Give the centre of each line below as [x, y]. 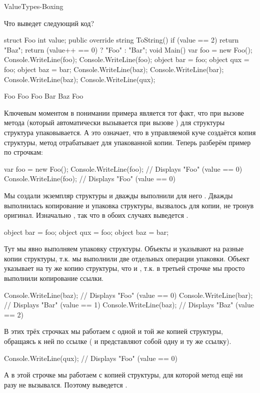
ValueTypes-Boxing [34, 6]
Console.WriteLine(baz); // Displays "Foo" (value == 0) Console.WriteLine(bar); [128, 295]
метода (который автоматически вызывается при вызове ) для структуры [114, 122]
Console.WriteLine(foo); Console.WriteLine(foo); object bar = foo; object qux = [127, 59]
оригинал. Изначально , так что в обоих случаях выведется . [96, 215]
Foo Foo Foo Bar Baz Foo [44, 96]
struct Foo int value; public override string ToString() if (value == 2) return [121, 40]
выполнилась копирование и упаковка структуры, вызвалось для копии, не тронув [129, 205]
